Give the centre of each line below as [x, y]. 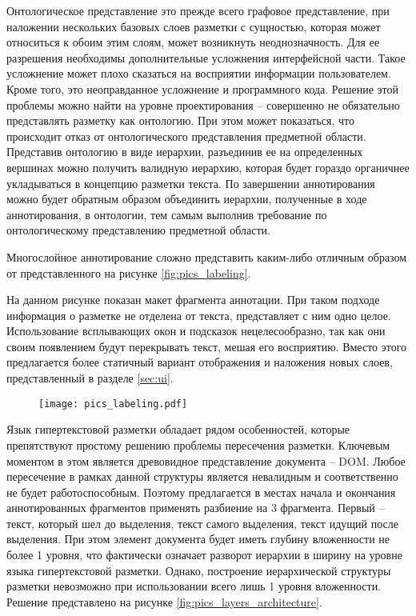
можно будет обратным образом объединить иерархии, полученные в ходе [187, 199]
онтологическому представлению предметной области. [138, 230]
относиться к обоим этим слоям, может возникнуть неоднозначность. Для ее [193, 42]
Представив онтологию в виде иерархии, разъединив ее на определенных [185, 152]
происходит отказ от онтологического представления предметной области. [186, 136]
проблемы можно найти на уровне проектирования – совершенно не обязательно [203, 104]
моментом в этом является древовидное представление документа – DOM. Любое [206, 460]
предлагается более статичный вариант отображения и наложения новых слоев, [200, 362]
